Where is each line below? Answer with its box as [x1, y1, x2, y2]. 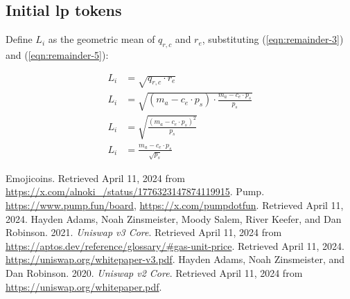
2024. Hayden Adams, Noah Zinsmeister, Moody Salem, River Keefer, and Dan [6, 211, 342, 226]
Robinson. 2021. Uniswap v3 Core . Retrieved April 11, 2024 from [6, 225, 282, 239]
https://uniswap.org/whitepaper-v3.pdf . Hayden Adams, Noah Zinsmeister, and [6, 252, 345, 266]
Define [6, 32, 33, 46]
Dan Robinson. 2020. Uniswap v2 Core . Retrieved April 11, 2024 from [6, 265, 303, 280]
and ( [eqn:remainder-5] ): [6, 48, 109, 62]
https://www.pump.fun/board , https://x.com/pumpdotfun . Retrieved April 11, [6, 197, 344, 212]
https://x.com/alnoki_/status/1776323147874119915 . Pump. [6, 184, 265, 199]
